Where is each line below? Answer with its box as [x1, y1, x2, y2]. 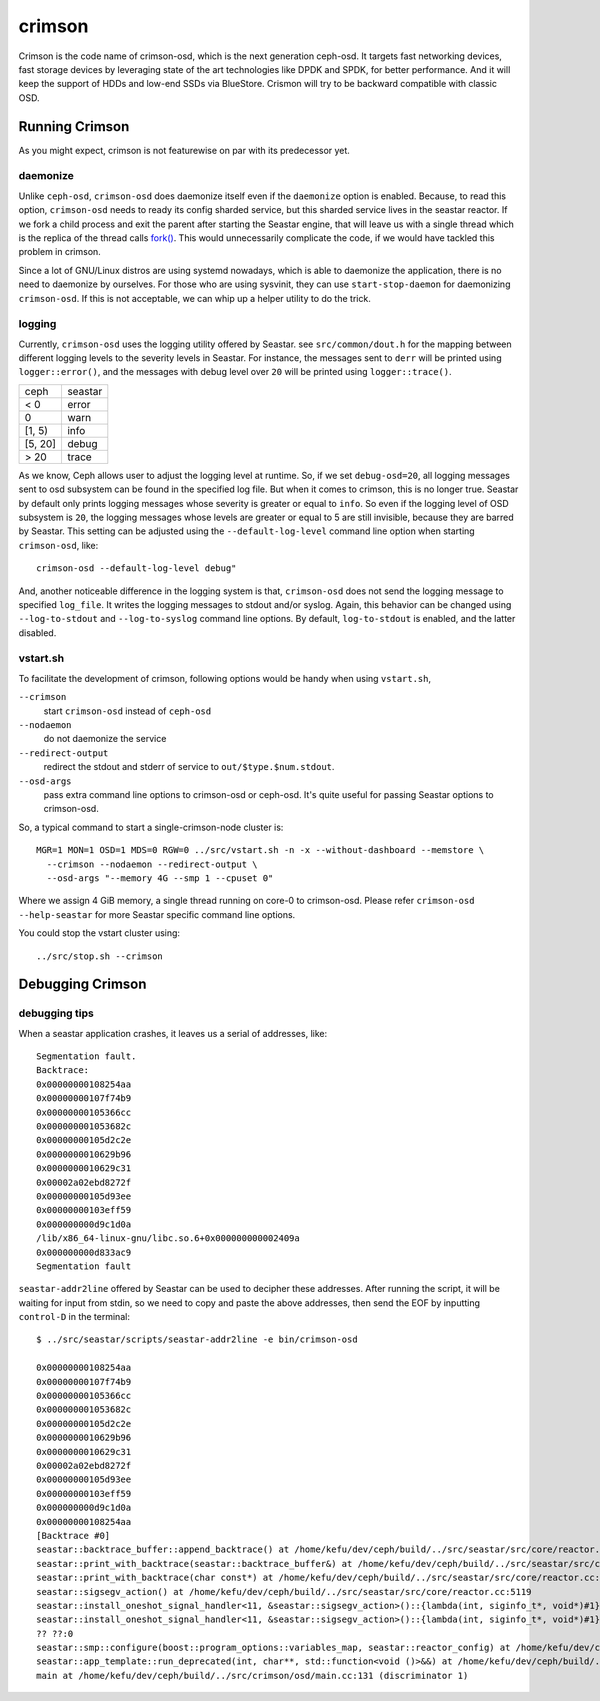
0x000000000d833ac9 [36, 1246, 132, 1258]
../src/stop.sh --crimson [36, 950, 164, 962]
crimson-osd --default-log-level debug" [36, 563, 237, 574]
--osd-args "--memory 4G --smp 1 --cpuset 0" [46, 872, 274, 884]
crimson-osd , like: [18, 539, 99, 551]
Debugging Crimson [18, 976, 147, 993]
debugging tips [18, 1006, 94, 1020]
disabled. [18, 626, 57, 639]
